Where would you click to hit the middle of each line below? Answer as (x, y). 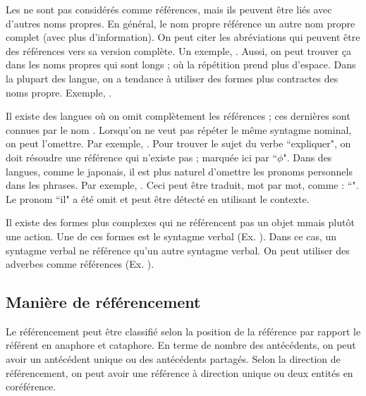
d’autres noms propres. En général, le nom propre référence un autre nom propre (181, 23)
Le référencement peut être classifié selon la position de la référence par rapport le (183, 331)
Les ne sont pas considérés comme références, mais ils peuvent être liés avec (169, 9)
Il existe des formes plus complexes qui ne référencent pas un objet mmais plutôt (180, 222)
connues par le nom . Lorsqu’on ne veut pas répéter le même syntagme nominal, (179, 129)
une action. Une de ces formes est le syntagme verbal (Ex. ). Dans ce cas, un (171, 236)
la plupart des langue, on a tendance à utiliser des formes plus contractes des (172, 78)
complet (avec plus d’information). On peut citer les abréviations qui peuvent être (183, 37)
